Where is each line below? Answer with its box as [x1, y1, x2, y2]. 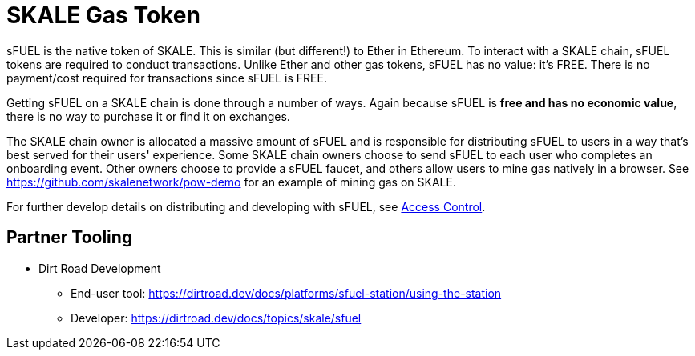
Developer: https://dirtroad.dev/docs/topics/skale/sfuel [71, 310, 362, 325]
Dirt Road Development [38, 261, 161, 275]
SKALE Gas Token [6, 2, 200, 29]
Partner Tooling [6, 227, 133, 248]
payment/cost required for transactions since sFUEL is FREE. [6, 70, 327, 85]
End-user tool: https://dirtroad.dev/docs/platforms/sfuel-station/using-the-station [71, 286, 502, 300]
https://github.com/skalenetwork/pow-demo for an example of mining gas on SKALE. [6, 174, 456, 189]
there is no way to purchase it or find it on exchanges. [6, 109, 290, 123]
